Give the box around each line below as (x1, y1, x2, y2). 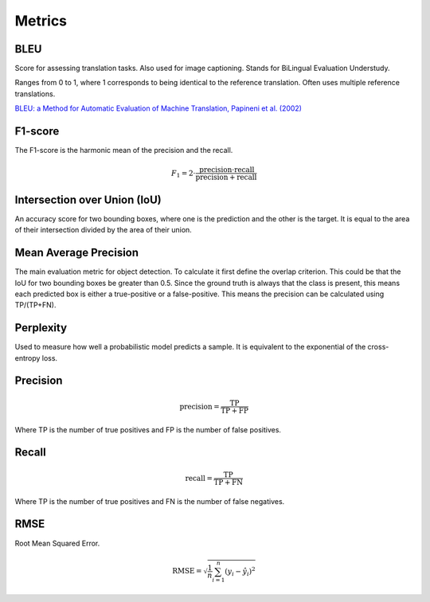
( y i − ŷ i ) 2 (224, 565, 256, 577)
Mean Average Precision (14, 246, 139, 260)
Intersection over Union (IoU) (14, 193, 162, 206)
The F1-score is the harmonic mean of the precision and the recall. (14, 146, 233, 155)
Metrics (14, 12, 68, 29)
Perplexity (14, 321, 68, 334)
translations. (14, 88, 56, 99)
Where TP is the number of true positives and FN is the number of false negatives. (14, 496, 285, 506)
